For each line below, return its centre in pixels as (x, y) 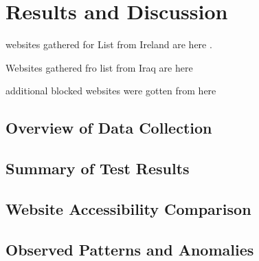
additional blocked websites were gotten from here (111, 91)
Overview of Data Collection (109, 128)
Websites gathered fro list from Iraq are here (99, 67)
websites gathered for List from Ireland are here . (109, 44)
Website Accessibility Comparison (128, 208)
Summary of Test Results (98, 168)
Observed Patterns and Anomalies (130, 249)
